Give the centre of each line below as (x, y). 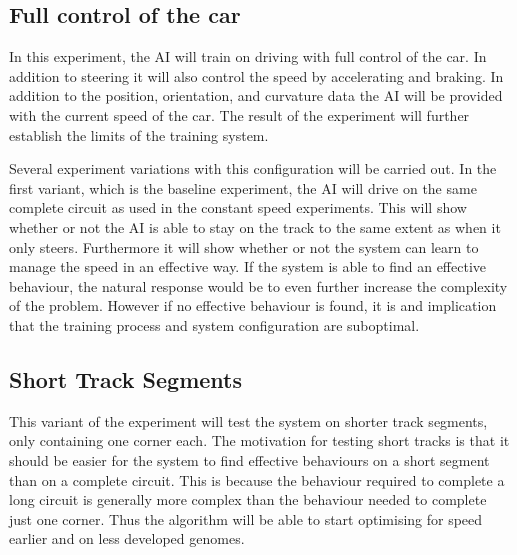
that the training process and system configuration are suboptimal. (214, 324)
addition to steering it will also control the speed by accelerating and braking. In (256, 75)
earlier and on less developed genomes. (127, 538)
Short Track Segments (126, 378)
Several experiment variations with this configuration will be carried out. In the (253, 168)
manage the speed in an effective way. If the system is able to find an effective (247, 266)
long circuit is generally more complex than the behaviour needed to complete (248, 499)
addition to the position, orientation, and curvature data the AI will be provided (256, 95)
